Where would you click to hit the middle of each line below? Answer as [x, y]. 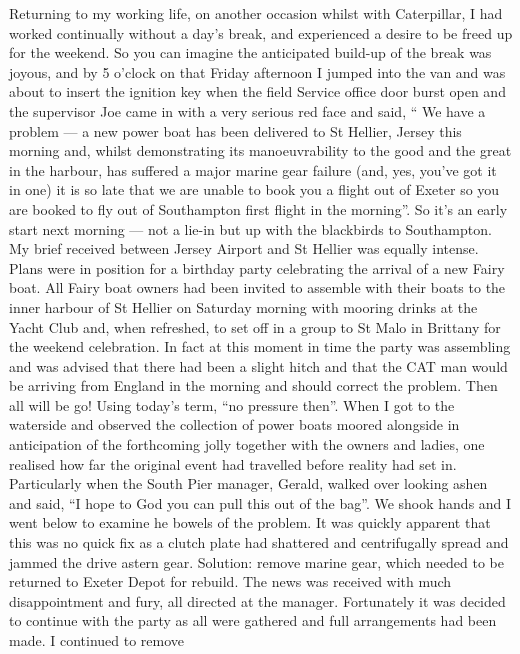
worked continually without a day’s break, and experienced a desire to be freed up [261, 32]
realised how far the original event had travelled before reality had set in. [233, 463]
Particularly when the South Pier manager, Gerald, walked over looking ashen [248, 483]
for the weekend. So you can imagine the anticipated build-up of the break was [250, 52]
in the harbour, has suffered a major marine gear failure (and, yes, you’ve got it [253, 169]
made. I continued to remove [97, 640]
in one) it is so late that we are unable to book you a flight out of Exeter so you [254, 189]
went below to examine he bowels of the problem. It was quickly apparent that [250, 522]
